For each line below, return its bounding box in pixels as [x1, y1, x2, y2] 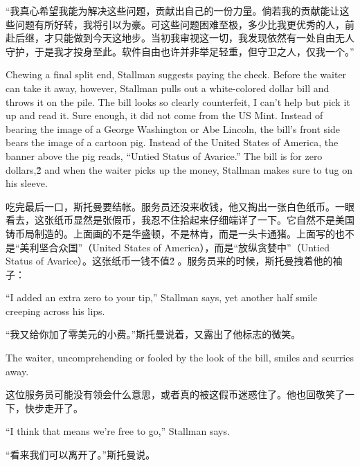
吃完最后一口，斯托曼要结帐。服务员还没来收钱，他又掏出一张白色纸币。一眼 [6, 199, 354, 213]
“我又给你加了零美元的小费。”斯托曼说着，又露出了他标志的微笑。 [6, 327, 301, 341]
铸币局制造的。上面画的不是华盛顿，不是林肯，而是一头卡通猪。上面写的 [6, 226, 335, 240]
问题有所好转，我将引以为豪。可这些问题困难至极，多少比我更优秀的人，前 [15, 17, 354, 31]
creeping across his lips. [6, 303, 105, 318]
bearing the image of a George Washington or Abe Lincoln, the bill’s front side [6, 121, 340, 136]
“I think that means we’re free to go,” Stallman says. [6, 424, 230, 438]
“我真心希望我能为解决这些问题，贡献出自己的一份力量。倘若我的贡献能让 [6, 3, 340, 17]
